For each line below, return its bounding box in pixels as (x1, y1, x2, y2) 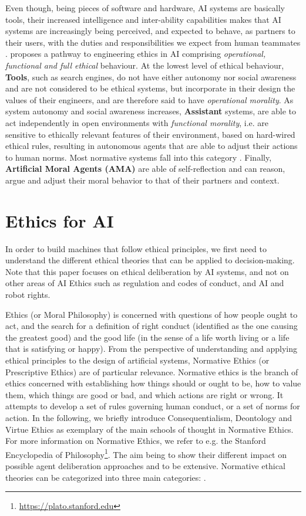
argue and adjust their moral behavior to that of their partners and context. (5, 174, 280, 186)
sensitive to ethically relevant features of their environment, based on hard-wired (5, 128, 295, 140)
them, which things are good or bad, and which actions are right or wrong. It (5, 388, 284, 400)
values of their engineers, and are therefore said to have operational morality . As (5, 93, 294, 106)
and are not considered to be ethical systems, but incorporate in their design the (5, 82, 295, 94)
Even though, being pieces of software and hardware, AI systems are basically (5, 2, 285, 13)
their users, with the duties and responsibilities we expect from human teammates (5, 36, 301, 48)
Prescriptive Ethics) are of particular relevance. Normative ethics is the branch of (5, 365, 298, 378)
